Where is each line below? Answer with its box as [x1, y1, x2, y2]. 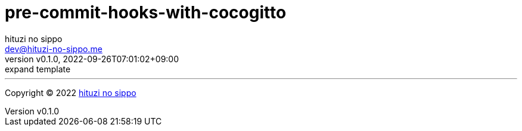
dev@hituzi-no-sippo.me [5, 43, 102, 54]
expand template [5, 63, 71, 74]
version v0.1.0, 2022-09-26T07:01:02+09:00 [5, 53, 179, 64]
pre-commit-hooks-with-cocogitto [5, 2, 287, 23]
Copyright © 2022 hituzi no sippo [5, 87, 136, 98]
